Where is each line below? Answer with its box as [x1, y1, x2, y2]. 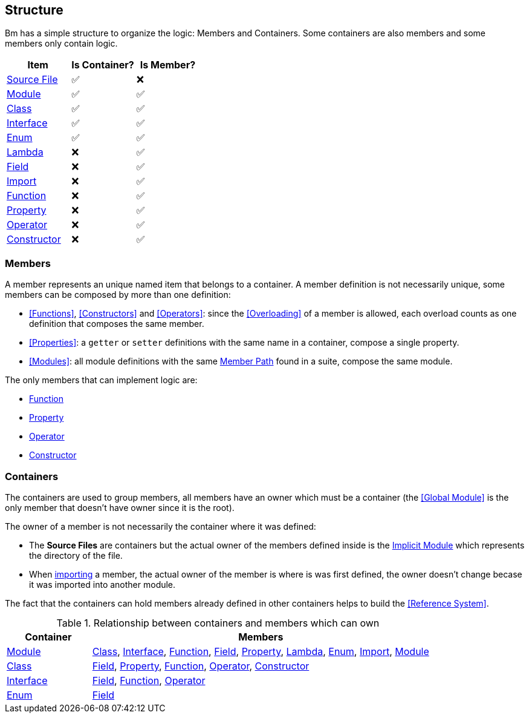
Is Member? [140, 59, 196, 71]
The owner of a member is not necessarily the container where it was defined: [5, 521, 316, 532]
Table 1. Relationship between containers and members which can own [56, 616, 380, 629]
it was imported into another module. [29, 579, 176, 590]
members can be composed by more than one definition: [5, 289, 231, 300]
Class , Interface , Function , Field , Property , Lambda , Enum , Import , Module [92, 645, 429, 657]
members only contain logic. [5, 38, 118, 49]
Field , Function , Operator [92, 674, 206, 687]
